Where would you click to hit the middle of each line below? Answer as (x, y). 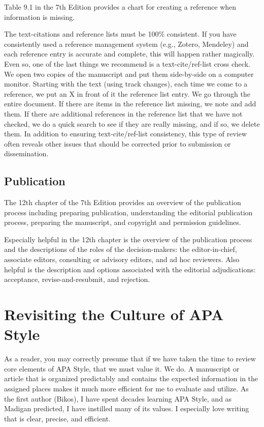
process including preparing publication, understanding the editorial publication (128, 212)
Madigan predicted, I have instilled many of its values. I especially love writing (127, 408)
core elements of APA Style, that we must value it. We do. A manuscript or (122, 368)
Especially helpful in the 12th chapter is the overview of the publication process (128, 239)
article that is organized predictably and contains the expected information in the (131, 378)
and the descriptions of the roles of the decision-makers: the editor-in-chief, (121, 249)
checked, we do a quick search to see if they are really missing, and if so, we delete (132, 123)
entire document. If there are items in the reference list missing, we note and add (130, 104)
